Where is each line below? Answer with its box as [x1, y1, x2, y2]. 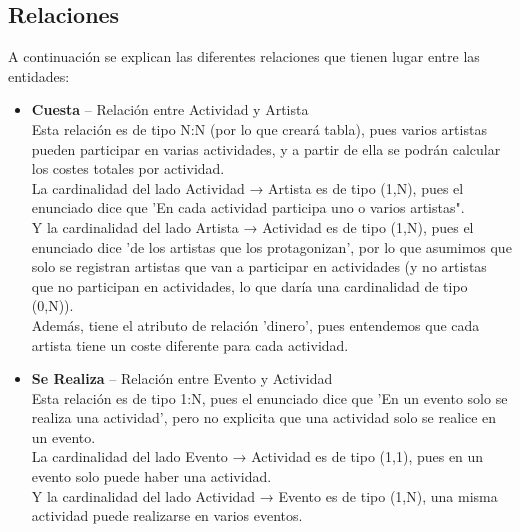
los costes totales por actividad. [31, 158, 225, 179]
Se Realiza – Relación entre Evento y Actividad [31, 368, 333, 389]
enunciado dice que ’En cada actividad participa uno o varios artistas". [31, 197, 465, 218]
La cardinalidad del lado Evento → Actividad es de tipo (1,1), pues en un [31, 446, 484, 467]
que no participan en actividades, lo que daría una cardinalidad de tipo [31, 275, 468, 296]
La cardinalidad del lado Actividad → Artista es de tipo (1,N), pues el [31, 177, 464, 198]
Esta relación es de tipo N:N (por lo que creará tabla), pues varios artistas [31, 118, 487, 139]
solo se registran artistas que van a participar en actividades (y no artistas [31, 256, 487, 277]
